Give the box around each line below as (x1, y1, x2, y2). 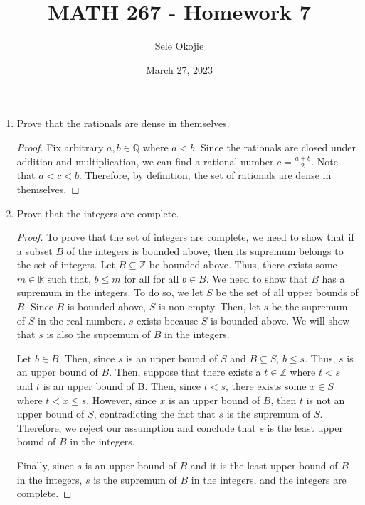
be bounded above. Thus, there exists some (149, 257, 337, 272)
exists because (137, 313, 199, 327)
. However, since (86, 392, 157, 407)
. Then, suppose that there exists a (109, 364, 261, 379)
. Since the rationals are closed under (194, 139, 356, 154)
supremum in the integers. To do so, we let (16, 285, 203, 300)
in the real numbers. (38, 313, 126, 327)
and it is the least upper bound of (190, 458, 338, 473)
